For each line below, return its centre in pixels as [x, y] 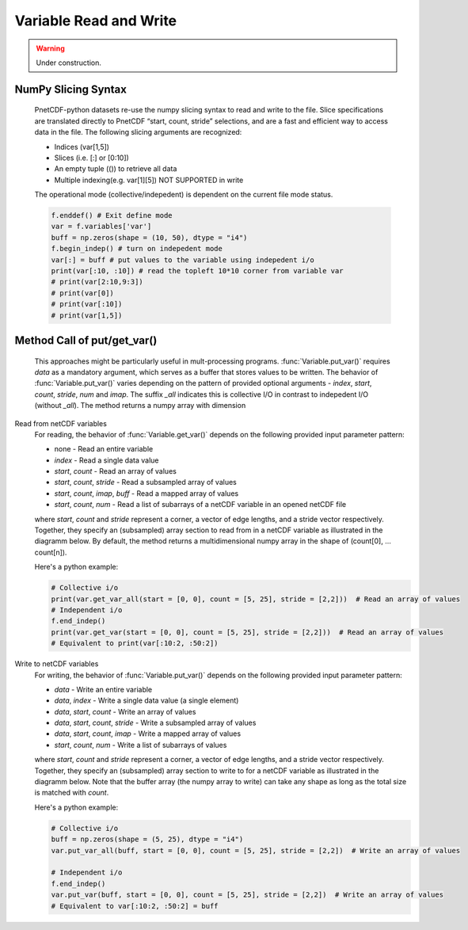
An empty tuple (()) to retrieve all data [116, 169]
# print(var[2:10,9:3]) [97, 282]
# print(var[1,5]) [87, 315]
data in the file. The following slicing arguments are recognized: [138, 132]
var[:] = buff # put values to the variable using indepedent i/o [183, 260]
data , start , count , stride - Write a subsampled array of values [155, 723]
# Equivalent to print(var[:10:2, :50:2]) [135, 643]
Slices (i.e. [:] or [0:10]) [92, 158]
